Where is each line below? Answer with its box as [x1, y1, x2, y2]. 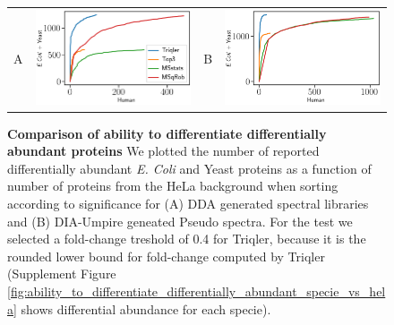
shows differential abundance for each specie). [21, 299, 271, 318]
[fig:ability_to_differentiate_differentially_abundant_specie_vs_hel [7, 282, 386, 301]
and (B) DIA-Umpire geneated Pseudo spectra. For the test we [7, 211, 353, 230]
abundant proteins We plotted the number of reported [7, 141, 320, 160]
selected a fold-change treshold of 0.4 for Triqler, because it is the [7, 229, 366, 248]
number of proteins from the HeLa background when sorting [7, 176, 338, 195]
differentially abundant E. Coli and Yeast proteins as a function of [7, 158, 372, 177]
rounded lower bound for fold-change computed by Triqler [7, 246, 325, 265]
